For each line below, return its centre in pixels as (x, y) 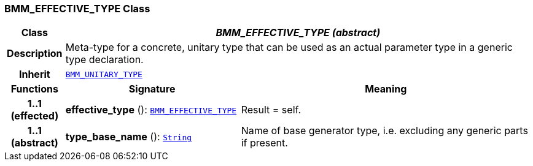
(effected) (35, 116)
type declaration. (104, 60)
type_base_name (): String (129, 137)
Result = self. (271, 110)
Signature (152, 89)
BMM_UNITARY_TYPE (104, 74)
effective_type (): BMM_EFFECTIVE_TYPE (151, 110)
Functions (34, 89)
